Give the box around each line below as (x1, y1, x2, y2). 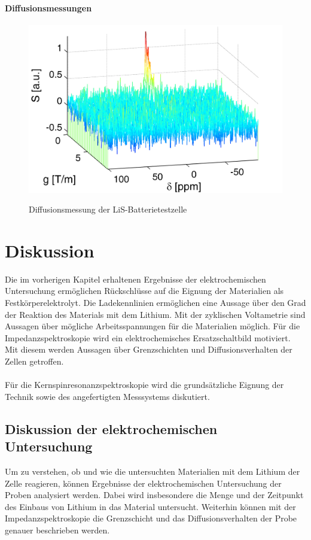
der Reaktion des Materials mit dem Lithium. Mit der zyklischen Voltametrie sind (5, 308, 306, 320)
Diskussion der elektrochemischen (5, 419, 218, 438)
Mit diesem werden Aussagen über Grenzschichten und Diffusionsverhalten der (5, 343, 292, 356)
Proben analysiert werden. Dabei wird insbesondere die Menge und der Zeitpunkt (5, 489, 304, 501)
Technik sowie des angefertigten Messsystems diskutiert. (5, 390, 210, 402)
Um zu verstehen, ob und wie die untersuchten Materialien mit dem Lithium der (5, 465, 300, 477)
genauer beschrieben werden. (5, 523, 110, 536)
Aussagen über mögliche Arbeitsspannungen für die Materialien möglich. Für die (5, 320, 300, 332)
